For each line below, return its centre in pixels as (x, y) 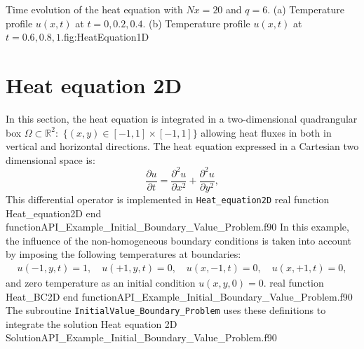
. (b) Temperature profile (196, 23)
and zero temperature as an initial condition (101, 282)
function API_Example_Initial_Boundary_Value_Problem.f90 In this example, (177, 227)
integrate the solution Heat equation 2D (92, 323)
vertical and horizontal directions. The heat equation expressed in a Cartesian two (182, 146)
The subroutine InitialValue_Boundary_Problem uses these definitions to (166, 310)
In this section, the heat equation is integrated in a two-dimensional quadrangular (182, 118)
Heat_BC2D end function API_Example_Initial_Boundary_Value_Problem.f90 (179, 296)
